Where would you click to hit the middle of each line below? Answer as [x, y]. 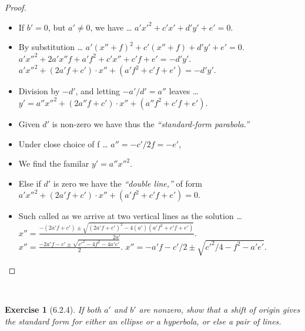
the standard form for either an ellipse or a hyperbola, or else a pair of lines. [143, 321]
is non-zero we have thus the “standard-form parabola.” [150, 123]
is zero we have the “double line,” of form [128, 183]
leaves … [184, 91]
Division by [39, 91]
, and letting [98, 91]
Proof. [16, 7]
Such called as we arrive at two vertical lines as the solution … [130, 216]
